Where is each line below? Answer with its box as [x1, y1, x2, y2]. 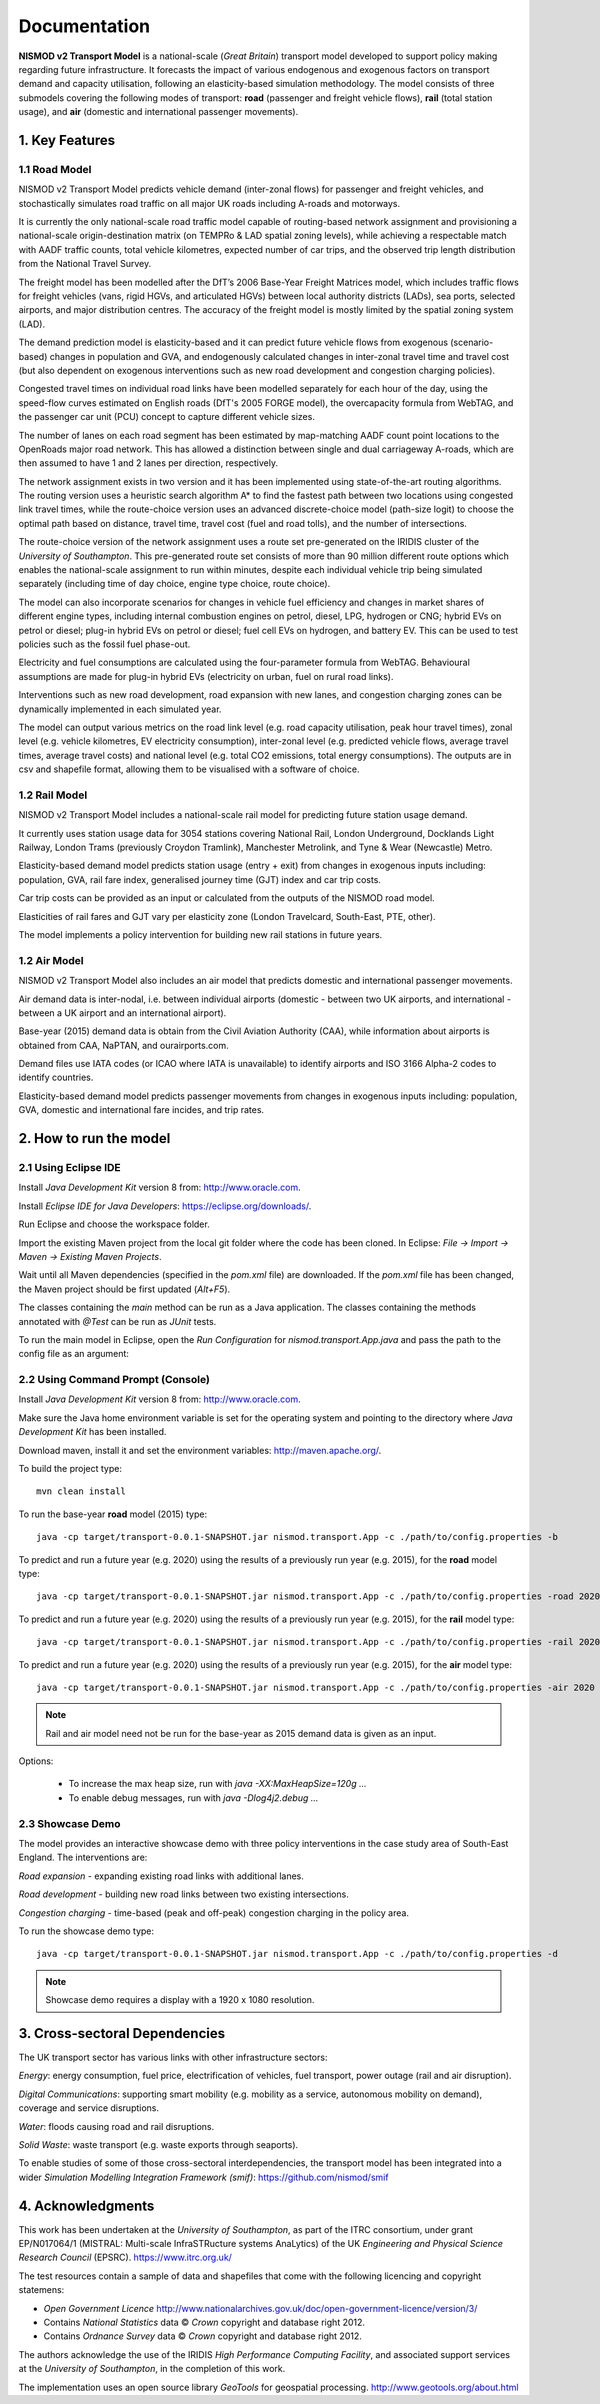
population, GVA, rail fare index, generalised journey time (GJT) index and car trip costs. [18, 873, 382, 885]
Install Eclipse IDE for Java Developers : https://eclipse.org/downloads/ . [18, 1200, 312, 1212]
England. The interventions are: [18, 1851, 148, 1864]
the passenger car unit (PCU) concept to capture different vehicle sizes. [18, 411, 315, 423]
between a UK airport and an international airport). [18, 1006, 227, 1019]
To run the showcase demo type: [18, 1925, 155, 1937]
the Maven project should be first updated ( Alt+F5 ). [18, 1283, 231, 1295]
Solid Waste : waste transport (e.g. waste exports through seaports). [18, 2139, 299, 2150]
